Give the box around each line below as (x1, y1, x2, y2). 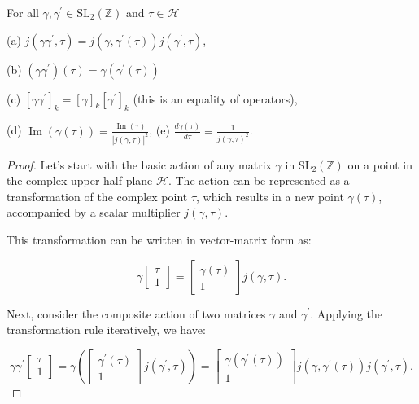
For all (7, 4, 39, 20)
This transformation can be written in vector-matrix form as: (7, 231, 312, 248)
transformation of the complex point (7, 187, 188, 204)
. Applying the (310, 305, 383, 322)
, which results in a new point (196, 187, 344, 204)
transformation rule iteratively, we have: (7, 321, 206, 338)
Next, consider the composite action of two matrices (7, 305, 266, 322)
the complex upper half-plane (7, 172, 153, 189)
